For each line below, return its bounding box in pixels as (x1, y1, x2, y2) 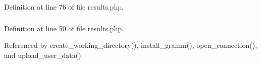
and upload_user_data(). (4, 49, 83, 60)
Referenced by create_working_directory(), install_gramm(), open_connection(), (4, 40, 257, 50)
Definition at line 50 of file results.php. (4, 23, 124, 33)
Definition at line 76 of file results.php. (4, 2, 124, 12)
